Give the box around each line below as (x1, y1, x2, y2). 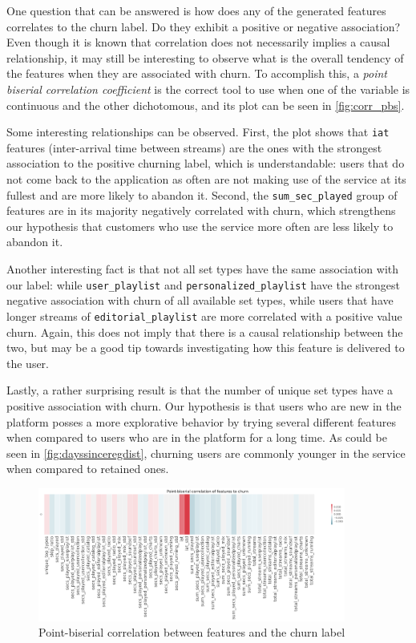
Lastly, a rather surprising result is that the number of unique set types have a (6, 382, 394, 398)
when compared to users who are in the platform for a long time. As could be (6, 429, 387, 446)
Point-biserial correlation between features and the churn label (38, 624, 345, 641)
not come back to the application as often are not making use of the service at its (6, 171, 406, 187)
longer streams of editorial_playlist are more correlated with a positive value (6, 307, 402, 324)
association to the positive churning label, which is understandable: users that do (6, 155, 405, 172)
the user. (6, 354, 50, 371)
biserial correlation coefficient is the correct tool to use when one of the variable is (6, 80, 410, 97)
